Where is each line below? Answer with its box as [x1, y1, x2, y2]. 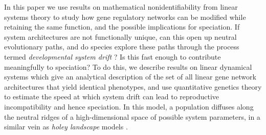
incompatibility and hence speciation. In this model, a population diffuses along [4, 101, 254, 112]
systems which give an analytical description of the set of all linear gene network [4, 71, 256, 82]
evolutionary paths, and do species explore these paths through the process [4, 41, 239, 52]
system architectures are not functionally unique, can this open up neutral [4, 31, 237, 42]
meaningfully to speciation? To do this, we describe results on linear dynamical [4, 61, 252, 72]
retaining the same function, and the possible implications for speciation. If [4, 21, 240, 32]
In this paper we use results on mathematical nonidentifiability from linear [4, 2, 238, 12]
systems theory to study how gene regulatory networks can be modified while [4, 11, 246, 22]
